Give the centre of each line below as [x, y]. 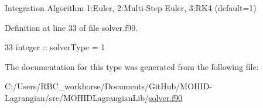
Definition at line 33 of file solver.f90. [71, 27]
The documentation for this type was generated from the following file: [132, 66]
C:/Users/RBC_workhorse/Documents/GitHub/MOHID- [109, 86]
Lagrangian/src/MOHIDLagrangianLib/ [77, 97]
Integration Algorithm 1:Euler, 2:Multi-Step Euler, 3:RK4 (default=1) [131, 8]
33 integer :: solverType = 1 [55, 47]
